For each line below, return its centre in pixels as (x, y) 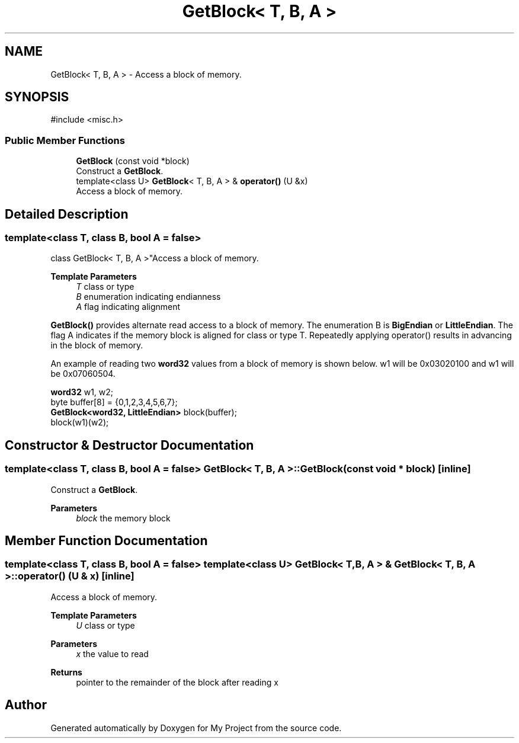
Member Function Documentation (106, 541)
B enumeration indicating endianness (148, 297)
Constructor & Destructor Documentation (129, 445)
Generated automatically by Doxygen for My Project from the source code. (196, 728)
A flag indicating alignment (128, 307)
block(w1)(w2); (80, 422)
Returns (66, 672)
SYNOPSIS (37, 97)
